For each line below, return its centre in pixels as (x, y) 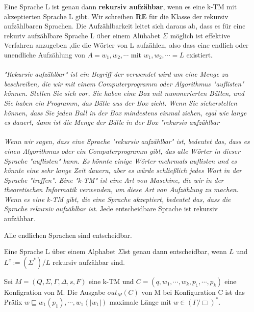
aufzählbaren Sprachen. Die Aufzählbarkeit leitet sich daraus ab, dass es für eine (125, 26)
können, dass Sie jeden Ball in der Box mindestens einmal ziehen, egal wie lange (125, 112)
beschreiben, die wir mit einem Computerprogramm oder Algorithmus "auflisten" (124, 83)
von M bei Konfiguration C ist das (193, 292)
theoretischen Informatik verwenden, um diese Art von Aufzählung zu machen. (121, 189)
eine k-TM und (111, 281)
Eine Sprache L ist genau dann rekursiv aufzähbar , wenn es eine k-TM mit (120, 6)
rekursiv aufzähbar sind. (89, 262)
